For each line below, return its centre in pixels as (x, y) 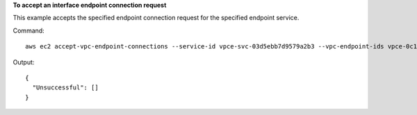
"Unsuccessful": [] (65, 88)
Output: (24, 62)
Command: (28, 30)
